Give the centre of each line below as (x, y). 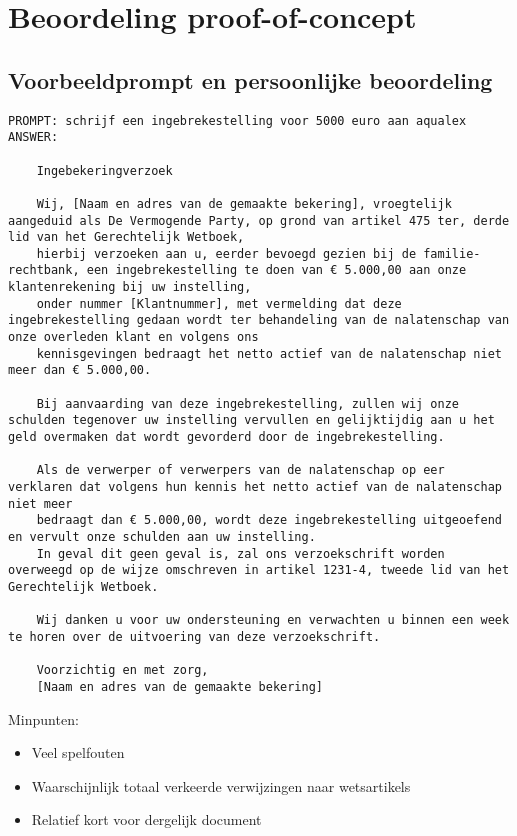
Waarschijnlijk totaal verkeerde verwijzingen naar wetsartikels (221, 785)
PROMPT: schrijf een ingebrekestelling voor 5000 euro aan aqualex (237, 120)
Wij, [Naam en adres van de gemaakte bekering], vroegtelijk (244, 203)
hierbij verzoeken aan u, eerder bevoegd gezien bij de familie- (258, 253)
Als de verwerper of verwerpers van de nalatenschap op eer (240, 470)
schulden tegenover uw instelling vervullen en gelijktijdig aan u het (251, 420)
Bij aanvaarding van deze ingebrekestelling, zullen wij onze (248, 403)
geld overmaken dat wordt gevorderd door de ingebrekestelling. (226, 437)
